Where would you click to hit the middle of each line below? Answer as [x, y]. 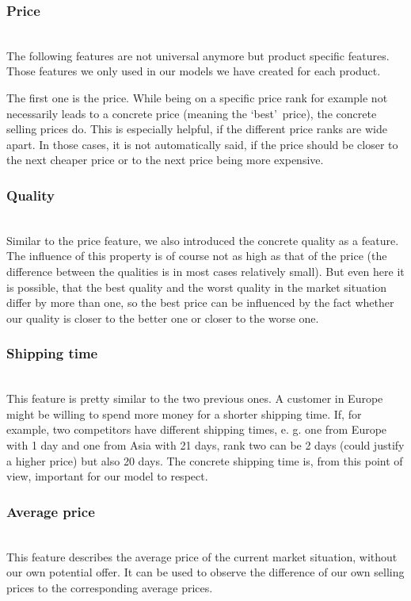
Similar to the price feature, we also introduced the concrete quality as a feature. [203, 240]
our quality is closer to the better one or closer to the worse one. [163, 318]
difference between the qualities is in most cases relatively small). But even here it [205, 271]
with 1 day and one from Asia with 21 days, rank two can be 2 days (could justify [205, 444]
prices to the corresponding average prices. [110, 587]
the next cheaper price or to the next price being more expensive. [165, 160]
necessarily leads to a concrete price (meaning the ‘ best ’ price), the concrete [192, 113]
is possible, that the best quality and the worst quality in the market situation [197, 287]
